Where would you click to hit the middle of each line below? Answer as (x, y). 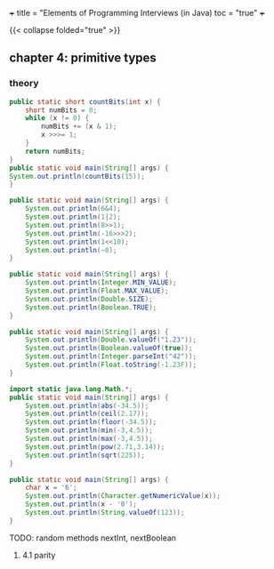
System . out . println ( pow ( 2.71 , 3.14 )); (95, 447)
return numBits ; (56, 151)
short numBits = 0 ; (61, 110)
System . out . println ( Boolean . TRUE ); (91, 307)
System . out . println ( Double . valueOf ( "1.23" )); (111, 340)
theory (24, 84)
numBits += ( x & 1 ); (79, 127)
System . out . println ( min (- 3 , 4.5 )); (89, 430)
